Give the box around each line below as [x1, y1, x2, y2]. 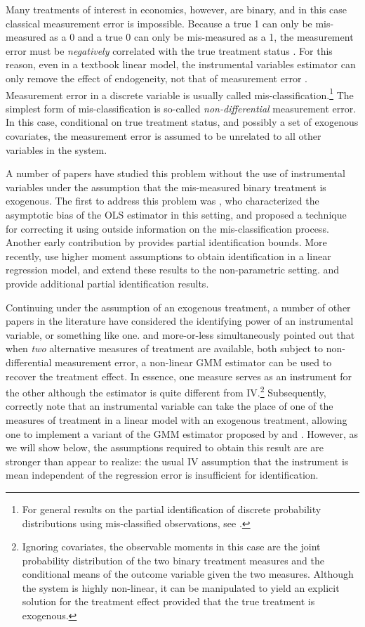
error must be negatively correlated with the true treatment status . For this [6, 43, 333, 58]
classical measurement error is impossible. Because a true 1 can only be [6, 15, 312, 30]
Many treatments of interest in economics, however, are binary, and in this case [6, 2, 347, 16]
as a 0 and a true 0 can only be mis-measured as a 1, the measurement [49, 30, 354, 44]
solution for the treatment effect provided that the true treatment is [22, 594, 315, 609]
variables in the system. [6, 142, 107, 157]
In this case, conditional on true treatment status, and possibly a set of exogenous [6, 115, 359, 129]
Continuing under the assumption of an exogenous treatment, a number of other [6, 299, 351, 314]
